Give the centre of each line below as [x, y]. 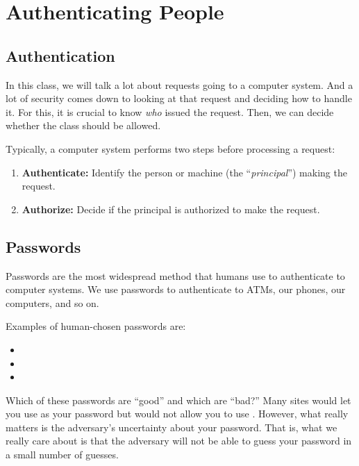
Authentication [60, 55]
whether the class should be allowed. [83, 125]
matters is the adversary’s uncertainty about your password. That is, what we [172, 427]
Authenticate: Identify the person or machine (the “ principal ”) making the [184, 172]
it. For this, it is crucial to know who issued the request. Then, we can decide [170, 111]
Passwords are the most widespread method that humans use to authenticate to [175, 275]
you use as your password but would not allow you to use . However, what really [177, 414]
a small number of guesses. [62, 455]
